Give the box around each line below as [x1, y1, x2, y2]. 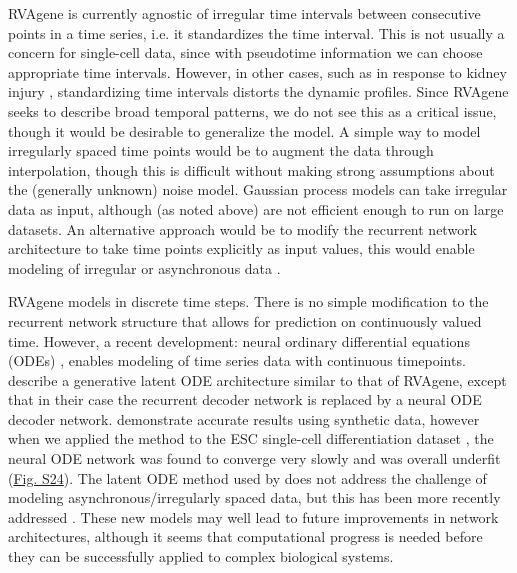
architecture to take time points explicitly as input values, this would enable [8, 238, 475, 259]
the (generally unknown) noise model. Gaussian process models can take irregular [8, 179, 508, 200]
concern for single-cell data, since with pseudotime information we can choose [8, 42, 483, 63]
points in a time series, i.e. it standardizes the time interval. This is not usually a [8, 22, 505, 43]
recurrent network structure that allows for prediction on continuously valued [8, 310, 482, 331]
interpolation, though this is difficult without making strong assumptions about [8, 159, 495, 180]
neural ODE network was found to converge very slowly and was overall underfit [8, 448, 501, 469]
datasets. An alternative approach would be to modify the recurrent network [8, 218, 478, 239]
